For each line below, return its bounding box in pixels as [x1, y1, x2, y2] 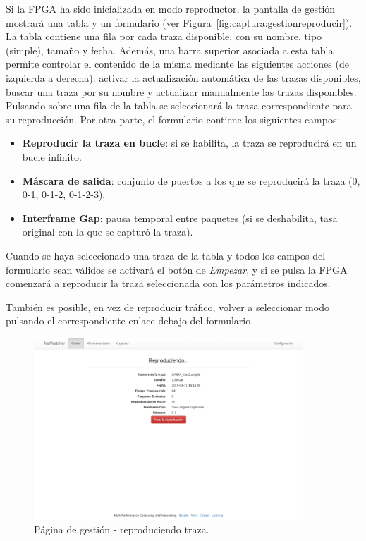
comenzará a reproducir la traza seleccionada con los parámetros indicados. [6, 276, 331, 291]
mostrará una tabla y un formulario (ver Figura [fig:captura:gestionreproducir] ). [6, 15, 353, 30]
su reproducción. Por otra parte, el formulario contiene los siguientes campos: [6, 111, 340, 126]
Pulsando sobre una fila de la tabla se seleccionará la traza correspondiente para [6, 98, 352, 113]
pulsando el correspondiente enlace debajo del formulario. [6, 313, 254, 328]
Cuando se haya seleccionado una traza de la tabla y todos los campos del [6, 248, 326, 262]
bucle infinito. [22, 149, 82, 164]
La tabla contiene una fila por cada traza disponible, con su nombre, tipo [6, 29, 322, 44]
